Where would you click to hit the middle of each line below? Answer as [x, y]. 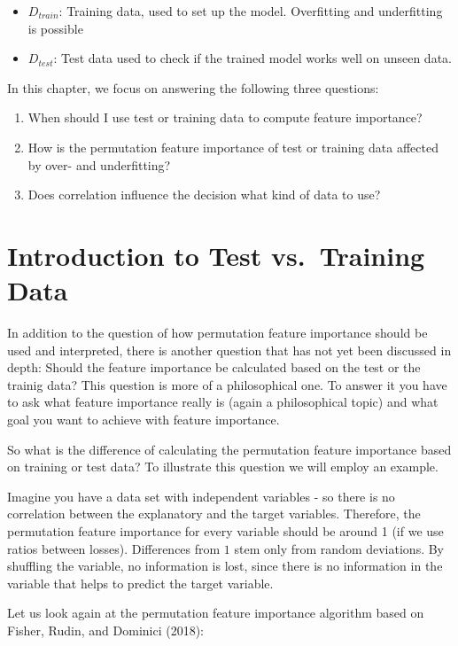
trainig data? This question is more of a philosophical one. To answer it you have [227, 384]
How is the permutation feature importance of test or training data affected [233, 147]
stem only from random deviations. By [339, 548]
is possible [55, 28]
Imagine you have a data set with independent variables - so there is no [201, 496]
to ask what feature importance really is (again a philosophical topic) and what [223, 402]
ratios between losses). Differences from [114, 548]
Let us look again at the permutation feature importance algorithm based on [216, 613]
